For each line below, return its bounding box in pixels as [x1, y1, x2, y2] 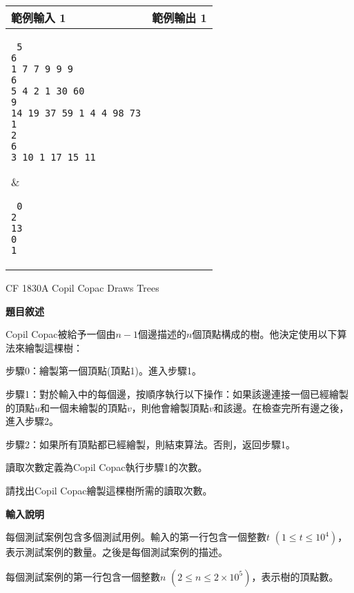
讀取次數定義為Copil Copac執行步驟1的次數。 [6, 460, 208, 474]
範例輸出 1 [152, 10, 207, 26]
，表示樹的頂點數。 [251, 569, 339, 583]
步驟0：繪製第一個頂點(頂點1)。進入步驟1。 [6, 363, 201, 378]
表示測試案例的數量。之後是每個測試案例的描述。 [6, 545, 228, 559]
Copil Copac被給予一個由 [6, 327, 116, 341]
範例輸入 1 [11, 10, 66, 26]
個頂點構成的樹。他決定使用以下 [192, 327, 337, 341]
